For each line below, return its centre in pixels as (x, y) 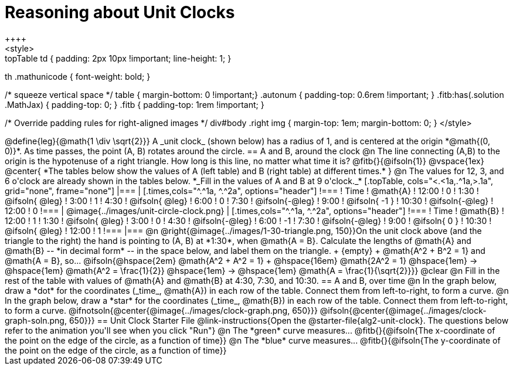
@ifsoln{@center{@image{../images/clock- (403, 310)
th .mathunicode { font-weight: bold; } (78, 76)
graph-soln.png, (36, 320)
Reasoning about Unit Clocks (120, 12)
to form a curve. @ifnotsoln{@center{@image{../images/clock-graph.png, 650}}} (161, 310)
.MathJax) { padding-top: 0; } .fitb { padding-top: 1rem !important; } (135, 104)
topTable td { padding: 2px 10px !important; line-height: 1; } (118, 58)
